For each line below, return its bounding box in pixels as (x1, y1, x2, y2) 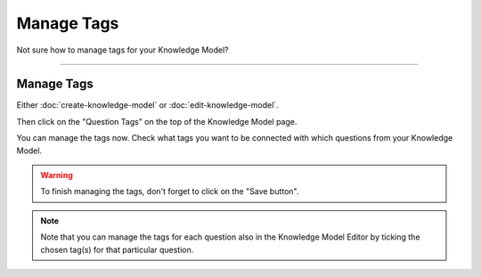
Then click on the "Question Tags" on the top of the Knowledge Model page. (16, 116, 298, 126)
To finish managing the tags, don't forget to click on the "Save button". (40, 186, 299, 197)
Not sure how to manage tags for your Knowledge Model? (16, 45, 229, 55)
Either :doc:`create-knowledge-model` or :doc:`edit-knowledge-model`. (16, 100, 280, 110)
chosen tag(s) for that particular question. (40, 244, 194, 255)
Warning (40, 170, 73, 181)
